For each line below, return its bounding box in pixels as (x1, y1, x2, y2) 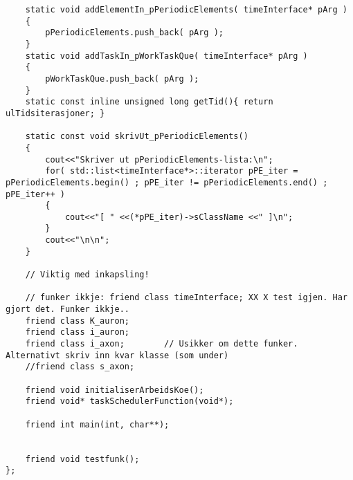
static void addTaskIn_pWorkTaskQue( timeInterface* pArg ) (25, 50, 308, 61)
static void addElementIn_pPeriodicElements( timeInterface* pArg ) (25, 5, 347, 15)
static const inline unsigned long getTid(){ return (25, 97, 273, 107)
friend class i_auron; (25, 327, 129, 338)
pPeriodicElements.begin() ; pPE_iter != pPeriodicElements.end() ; (6, 177, 328, 187)
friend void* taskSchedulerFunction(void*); (25, 396, 234, 407)
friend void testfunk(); (25, 454, 140, 464)
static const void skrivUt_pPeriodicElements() (25, 131, 248, 142)
